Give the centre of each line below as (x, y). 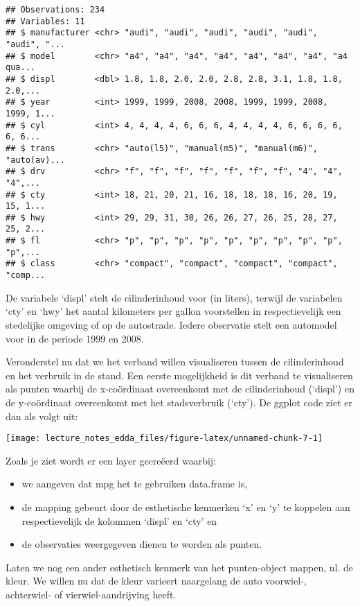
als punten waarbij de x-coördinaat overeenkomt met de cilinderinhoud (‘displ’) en (180, 389)
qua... (20, 68)
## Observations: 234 (55, 10)
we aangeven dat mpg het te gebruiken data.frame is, (135, 484)
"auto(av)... (35, 160)
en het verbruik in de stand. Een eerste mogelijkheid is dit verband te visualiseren (179, 375)
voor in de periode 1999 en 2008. (75, 338)
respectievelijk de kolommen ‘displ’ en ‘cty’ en (119, 520)
